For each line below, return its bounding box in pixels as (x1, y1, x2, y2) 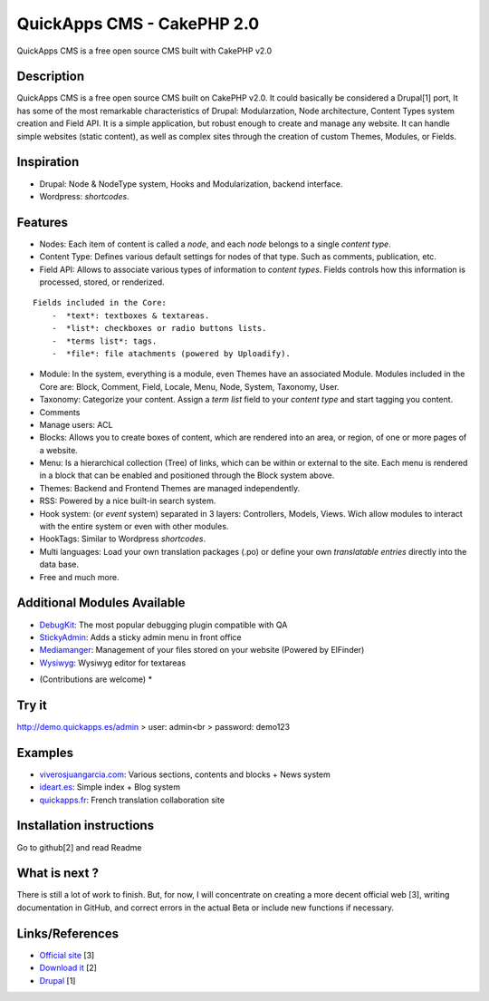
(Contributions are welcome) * (39, 674, 153, 685)
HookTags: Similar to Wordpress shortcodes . (39, 533, 206, 544)
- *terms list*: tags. (51, 335, 158, 346)
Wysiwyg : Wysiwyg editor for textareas (39, 657, 186, 668)
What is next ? (16, 866, 100, 881)
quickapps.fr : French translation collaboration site (39, 794, 225, 805)
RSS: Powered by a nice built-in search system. (39, 495, 216, 507)
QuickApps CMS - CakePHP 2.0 (16, 14, 260, 34)
